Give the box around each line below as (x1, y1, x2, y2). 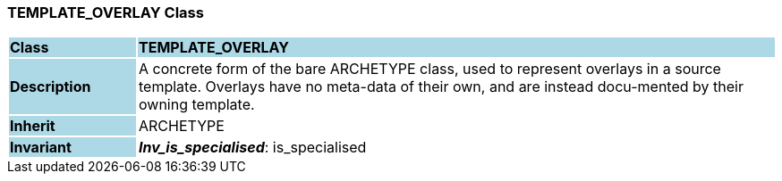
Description (10, 78, 91, 96)
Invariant (10, 138, 72, 157)
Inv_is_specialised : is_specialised (138, 138, 367, 157)
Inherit (10, 117, 55, 136)
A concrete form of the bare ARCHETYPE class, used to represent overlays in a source (138, 60, 721, 78)
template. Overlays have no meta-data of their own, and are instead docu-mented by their (138, 78, 744, 96)
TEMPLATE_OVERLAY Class (7, 4, 204, 21)
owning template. (138, 95, 255, 114)
